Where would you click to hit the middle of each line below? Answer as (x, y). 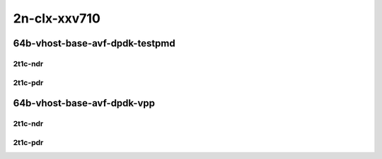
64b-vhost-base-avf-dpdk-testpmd (94, 43)
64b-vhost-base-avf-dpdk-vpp (84, 103)
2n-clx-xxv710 (57, 18)
